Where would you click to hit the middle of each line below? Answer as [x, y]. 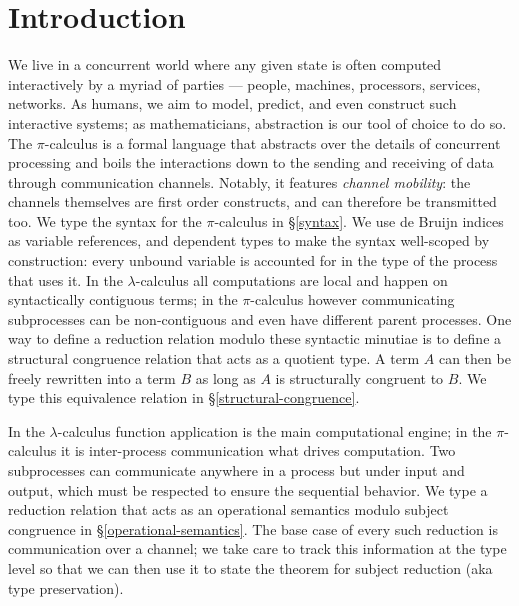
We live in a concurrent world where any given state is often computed [225, 64]
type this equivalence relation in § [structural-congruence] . [184, 397]
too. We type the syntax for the [105, 220]
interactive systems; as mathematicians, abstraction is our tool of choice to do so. [257, 122]
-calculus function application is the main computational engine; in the [274, 430]
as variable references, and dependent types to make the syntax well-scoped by [249, 240]
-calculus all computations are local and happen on [291, 279]
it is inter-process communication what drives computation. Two [258, 450]
